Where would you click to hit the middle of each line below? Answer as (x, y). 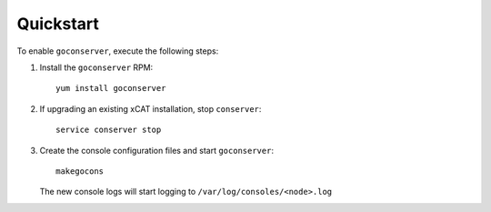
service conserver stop (109, 130)
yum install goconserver (111, 88)
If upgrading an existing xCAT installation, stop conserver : (150, 108)
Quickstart (58, 24)
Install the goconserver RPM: (96, 67)
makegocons (80, 171)
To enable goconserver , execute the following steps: (118, 51)
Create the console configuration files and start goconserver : (157, 150)
